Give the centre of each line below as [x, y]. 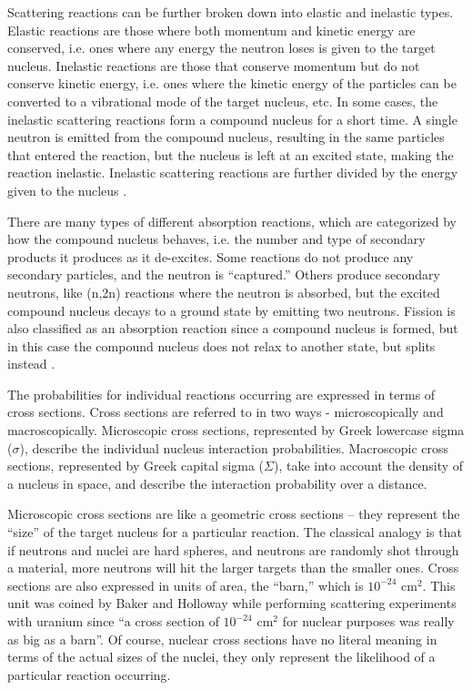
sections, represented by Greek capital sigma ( [136, 466]
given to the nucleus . [67, 190]
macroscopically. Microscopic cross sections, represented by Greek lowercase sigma [236, 430]
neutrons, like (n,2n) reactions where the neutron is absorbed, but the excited [224, 292]
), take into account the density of [368, 466]
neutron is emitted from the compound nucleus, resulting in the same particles [226, 137]
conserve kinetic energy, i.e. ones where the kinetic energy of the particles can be [232, 83]
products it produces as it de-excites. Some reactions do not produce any [211, 256]
